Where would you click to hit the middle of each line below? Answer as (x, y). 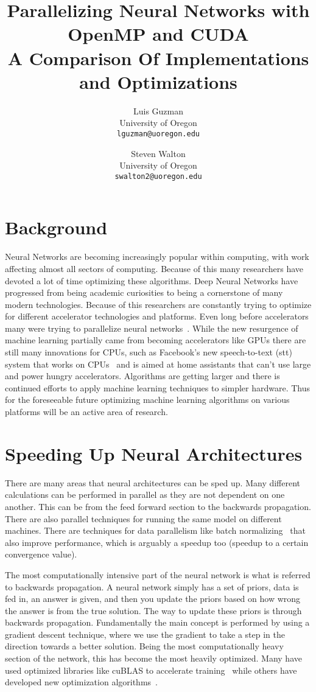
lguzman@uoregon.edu (158, 134)
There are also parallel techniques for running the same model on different (143, 518)
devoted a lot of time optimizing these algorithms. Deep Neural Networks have (152, 280)
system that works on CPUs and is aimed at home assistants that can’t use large (158, 364)
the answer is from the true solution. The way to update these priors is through (153, 610)
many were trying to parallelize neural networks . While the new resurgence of (152, 328)
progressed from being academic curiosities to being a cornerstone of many (144, 292)
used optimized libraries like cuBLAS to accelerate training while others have (151, 670)
